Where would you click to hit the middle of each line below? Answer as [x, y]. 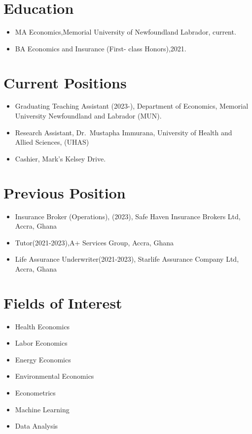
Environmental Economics [54, 376]
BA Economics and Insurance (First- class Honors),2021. [101, 48]
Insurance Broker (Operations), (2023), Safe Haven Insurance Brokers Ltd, [128, 216]
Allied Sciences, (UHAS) [52, 142]
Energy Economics [43, 359]
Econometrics [35, 393]
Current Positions [65, 82]
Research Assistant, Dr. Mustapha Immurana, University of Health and [124, 132]
